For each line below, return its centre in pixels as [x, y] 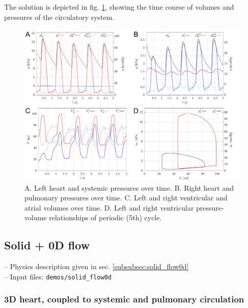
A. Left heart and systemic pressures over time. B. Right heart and [129, 187]
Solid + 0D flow [47, 245]
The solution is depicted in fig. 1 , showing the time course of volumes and [119, 7]
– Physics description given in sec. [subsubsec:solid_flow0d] [97, 266]
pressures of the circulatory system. [59, 17]
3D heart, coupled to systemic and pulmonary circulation [124, 299]
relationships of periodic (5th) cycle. [105, 217]
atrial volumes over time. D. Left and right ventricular [109, 207]
